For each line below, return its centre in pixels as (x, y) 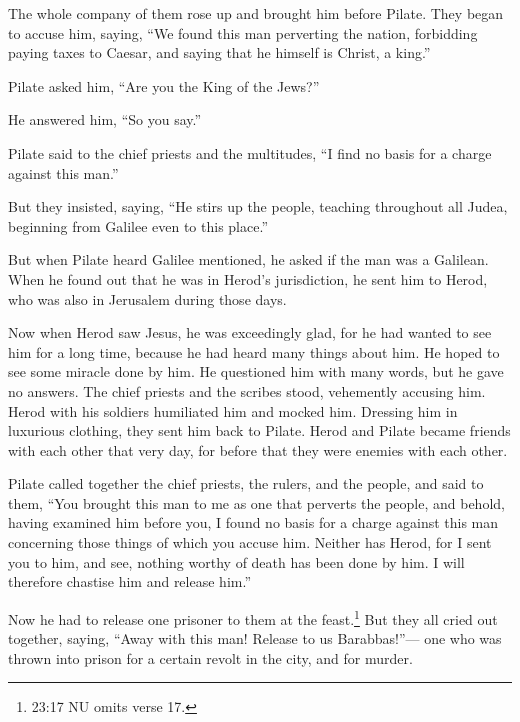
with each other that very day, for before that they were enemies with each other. (258, 449)
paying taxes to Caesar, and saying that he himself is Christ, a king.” (219, 52)
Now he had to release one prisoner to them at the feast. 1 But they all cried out (253, 617)
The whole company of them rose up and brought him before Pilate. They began (256, 13)
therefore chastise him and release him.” (129, 581)
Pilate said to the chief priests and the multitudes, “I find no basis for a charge (250, 152)
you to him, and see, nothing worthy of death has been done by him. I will (236, 561)
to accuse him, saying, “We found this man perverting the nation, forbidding (243, 32)
